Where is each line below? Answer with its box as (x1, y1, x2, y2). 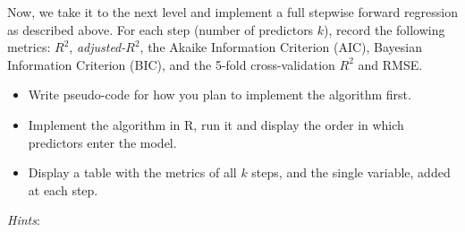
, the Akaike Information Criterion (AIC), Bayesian (139, 38, 423, 56)
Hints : (7, 211, 40, 229)
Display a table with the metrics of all (28, 163, 237, 182)
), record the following (324, 20, 445, 39)
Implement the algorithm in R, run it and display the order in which (28, 115, 404, 133)
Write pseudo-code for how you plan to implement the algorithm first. (28, 85, 411, 104)
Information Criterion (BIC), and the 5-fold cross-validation (7, 55, 335, 73)
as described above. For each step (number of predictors (7, 20, 314, 39)
